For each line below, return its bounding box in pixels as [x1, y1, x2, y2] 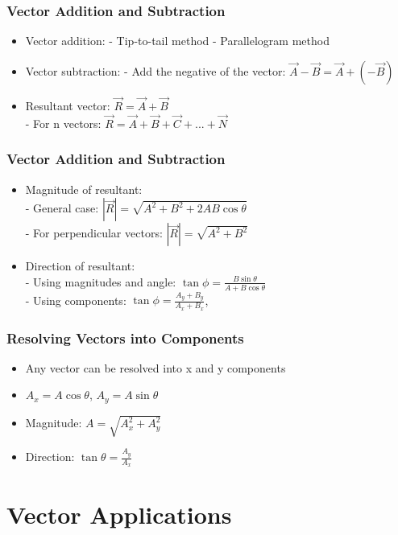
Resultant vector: [25, 97, 110, 114]
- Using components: [25, 291, 126, 308]
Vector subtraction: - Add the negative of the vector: [25, 62, 286, 79]
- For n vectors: [25, 114, 102, 131]
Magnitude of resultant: [25, 180, 143, 197]
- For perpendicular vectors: [25, 224, 163, 241]
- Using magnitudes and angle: [25, 273, 176, 290]
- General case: [25, 200, 99, 216]
